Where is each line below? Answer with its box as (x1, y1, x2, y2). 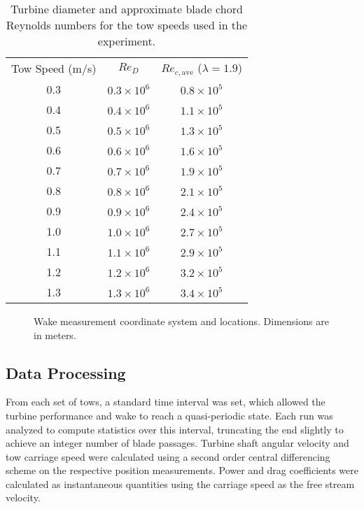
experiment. (97, 33, 156, 49)
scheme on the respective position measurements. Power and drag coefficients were (6, 463, 358, 478)
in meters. (34, 327, 76, 342)
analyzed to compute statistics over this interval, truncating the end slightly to (6, 422, 344, 436)
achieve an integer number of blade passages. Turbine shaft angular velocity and (6, 436, 349, 450)
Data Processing (6, 361, 126, 383)
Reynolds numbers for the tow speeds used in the (6, 17, 248, 33)
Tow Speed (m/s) (11, 59, 97, 76)
